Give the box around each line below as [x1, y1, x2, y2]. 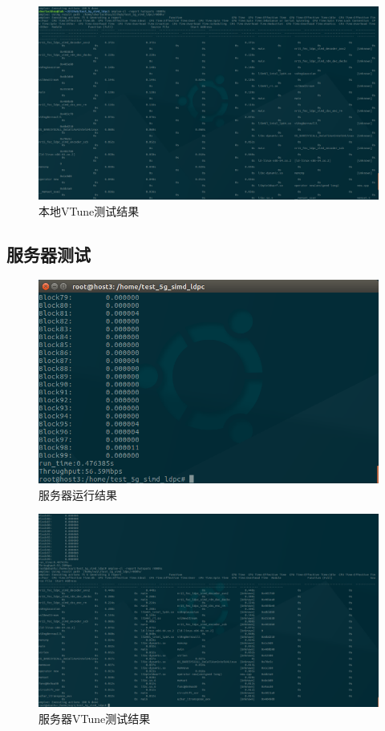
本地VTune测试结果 [38, 202, 140, 219]
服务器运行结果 [38, 486, 117, 503]
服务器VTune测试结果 [38, 709, 151, 726]
